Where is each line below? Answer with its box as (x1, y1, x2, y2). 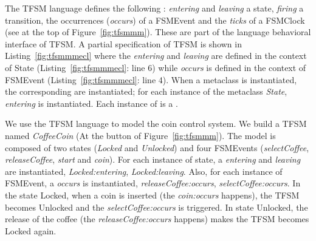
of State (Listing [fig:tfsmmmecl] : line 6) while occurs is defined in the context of (5, 61, 306, 73)
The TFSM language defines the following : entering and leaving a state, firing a (5, 2, 304, 14)
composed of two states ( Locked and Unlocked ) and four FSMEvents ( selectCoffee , (5, 141, 309, 154)
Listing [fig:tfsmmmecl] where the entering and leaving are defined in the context (5, 49, 307, 62)
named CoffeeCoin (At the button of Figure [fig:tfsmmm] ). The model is (5, 129, 276, 141)
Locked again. (5, 224, 57, 237)
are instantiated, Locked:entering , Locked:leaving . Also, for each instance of (5, 165, 283, 177)
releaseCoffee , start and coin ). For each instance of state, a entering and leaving (5, 153, 301, 166)
